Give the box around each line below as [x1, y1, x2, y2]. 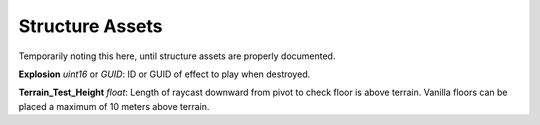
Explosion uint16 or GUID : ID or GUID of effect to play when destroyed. [18, 68, 311, 80]
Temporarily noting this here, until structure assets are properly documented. [18, 50, 336, 62]
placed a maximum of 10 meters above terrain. [18, 100, 210, 112]
